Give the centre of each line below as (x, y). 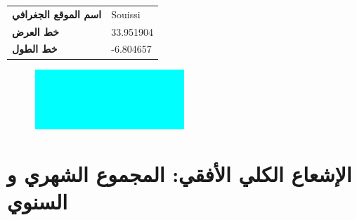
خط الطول (35, 49)
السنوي (38, 201)
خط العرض (35, 31)
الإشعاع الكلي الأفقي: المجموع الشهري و (180, 174)
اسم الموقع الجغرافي (57, 14)
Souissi (126, 14)
